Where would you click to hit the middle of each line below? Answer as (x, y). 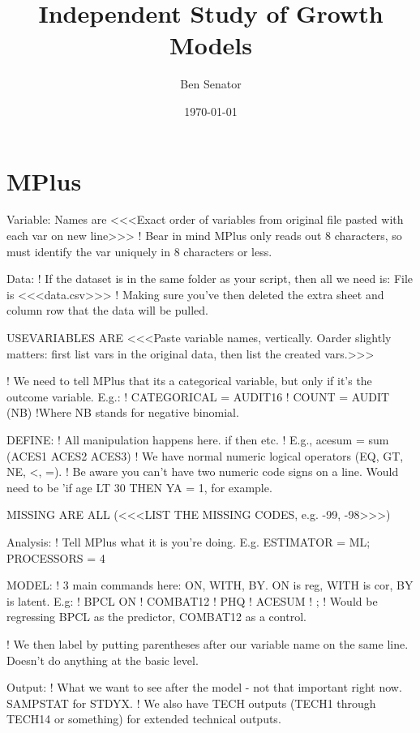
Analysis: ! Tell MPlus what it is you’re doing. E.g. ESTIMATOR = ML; (189, 541)
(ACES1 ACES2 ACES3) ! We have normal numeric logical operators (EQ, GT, (205, 455)
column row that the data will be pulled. (107, 310)
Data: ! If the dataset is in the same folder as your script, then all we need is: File (210, 279)
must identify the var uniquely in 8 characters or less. (139, 251)
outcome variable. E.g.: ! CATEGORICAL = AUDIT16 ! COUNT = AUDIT (198, 396)
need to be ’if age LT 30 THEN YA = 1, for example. (139, 487)
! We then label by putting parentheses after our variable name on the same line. (208, 643)
